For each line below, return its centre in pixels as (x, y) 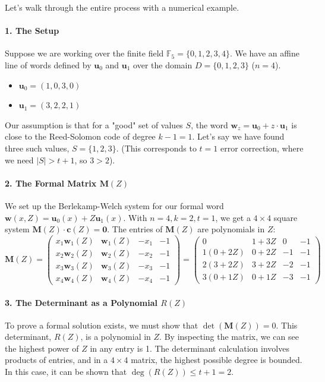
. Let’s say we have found (238, 136)
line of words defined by (48, 64)
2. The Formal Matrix (51, 183)
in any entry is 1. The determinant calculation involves (190, 348)
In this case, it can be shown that (66, 372)
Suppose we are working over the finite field (84, 53)
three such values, (37, 148)
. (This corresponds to (156, 148)
